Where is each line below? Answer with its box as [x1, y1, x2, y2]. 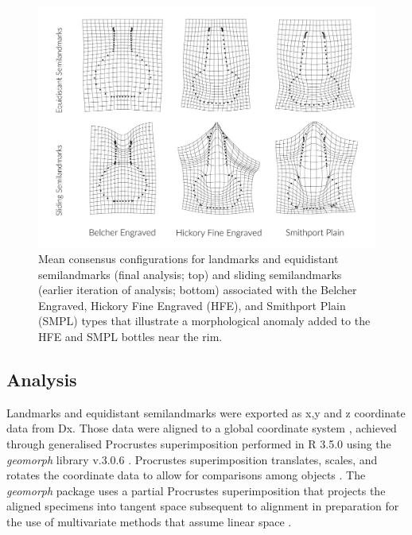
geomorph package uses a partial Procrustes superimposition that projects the [6, 482, 386, 498]
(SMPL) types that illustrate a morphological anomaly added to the [38, 312, 371, 329]
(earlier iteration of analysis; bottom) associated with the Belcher [38, 281, 357, 298]
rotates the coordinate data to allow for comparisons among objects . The [6, 467, 366, 483]
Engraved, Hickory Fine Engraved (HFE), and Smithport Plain [38, 297, 346, 313]
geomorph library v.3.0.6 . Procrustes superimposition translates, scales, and [6, 451, 378, 467]
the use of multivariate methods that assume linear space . [6, 514, 292, 530]
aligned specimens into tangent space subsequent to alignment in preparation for [6, 498, 399, 514]
